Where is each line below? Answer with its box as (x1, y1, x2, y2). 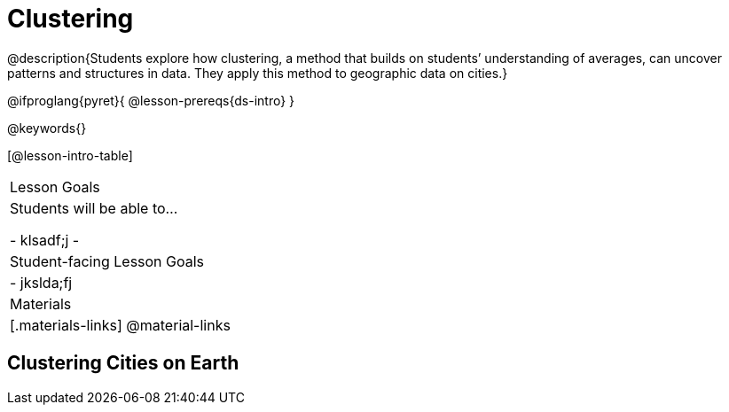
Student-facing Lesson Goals (10, 252, 205, 270)
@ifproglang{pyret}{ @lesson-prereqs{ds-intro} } (7, 92, 295, 108)
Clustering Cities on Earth (7, 352, 239, 375)
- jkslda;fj (10, 273, 73, 292)
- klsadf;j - (10, 230, 80, 249)
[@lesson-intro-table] (7, 147, 133, 163)
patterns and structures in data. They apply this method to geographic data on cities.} (7, 65, 508, 81)
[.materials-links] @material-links (10, 315, 231, 334)
